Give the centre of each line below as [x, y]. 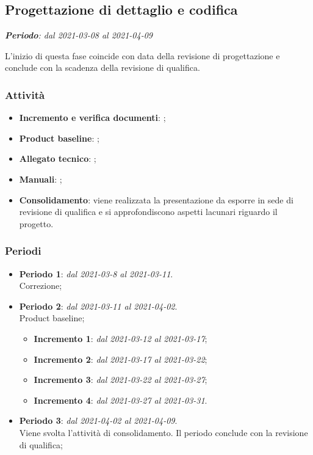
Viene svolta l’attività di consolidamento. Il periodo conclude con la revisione [164, 432]
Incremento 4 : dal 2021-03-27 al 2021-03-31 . [121, 400]
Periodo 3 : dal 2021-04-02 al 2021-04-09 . [98, 420]
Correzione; [41, 286]
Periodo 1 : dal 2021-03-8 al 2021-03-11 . [96, 273]
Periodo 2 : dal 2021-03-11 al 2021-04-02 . [98, 306]
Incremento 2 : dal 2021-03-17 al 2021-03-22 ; [121, 359]
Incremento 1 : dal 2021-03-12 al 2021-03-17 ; [121, 338]
